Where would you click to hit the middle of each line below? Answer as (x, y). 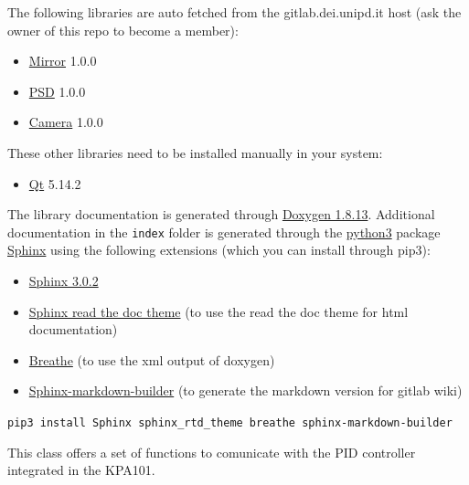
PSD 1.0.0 (57, 91)
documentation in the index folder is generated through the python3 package (224, 232)
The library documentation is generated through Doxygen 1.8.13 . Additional (221, 214)
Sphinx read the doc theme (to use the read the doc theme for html (219, 311)
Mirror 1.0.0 (63, 61)
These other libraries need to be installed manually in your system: (195, 152)
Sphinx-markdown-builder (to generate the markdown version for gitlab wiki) (245, 390)
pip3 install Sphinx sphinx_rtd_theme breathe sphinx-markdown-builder (230, 422)
